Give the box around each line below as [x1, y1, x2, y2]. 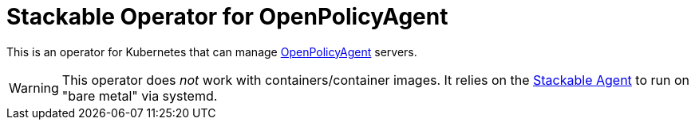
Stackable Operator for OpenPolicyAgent [6, 3, 448, 30]
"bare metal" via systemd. [61, 87, 218, 104]
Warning [9, 79, 59, 96]
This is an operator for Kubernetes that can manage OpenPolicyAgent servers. [6, 44, 417, 59]
